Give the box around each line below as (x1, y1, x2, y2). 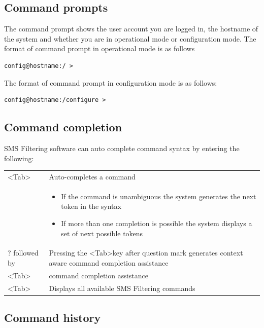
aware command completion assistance (49, 257, 169, 268)
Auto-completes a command (49, 171, 136, 181)
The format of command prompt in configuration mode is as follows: (4, 77, 217, 88)
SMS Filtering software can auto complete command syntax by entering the (4, 142, 240, 153)
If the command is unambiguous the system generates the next (61, 191, 256, 201)
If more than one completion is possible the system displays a (61, 217, 252, 228)
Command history (4, 310, 101, 325)
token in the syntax (61, 201, 121, 211)
